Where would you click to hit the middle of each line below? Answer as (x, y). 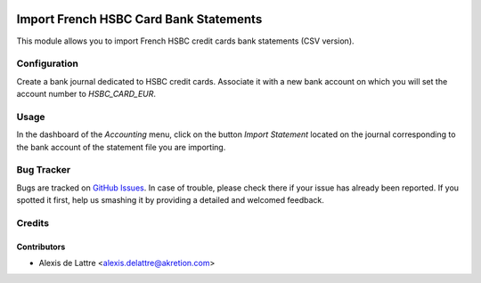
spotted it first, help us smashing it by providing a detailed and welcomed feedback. (170, 200)
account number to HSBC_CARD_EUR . (86, 94)
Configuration (48, 64)
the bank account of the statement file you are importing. (121, 147)
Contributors (41, 247)
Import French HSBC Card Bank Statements (139, 19)
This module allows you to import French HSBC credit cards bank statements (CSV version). (186, 41)
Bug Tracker (44, 170)
